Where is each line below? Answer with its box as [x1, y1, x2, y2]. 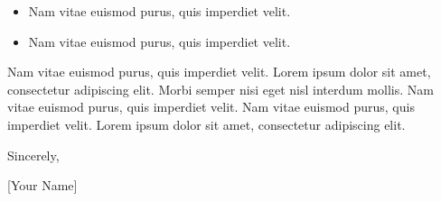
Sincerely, [7, 145, 60, 164]
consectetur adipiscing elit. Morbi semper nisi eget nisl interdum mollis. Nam [7, 79, 434, 98]
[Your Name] [7, 176, 78, 195]
